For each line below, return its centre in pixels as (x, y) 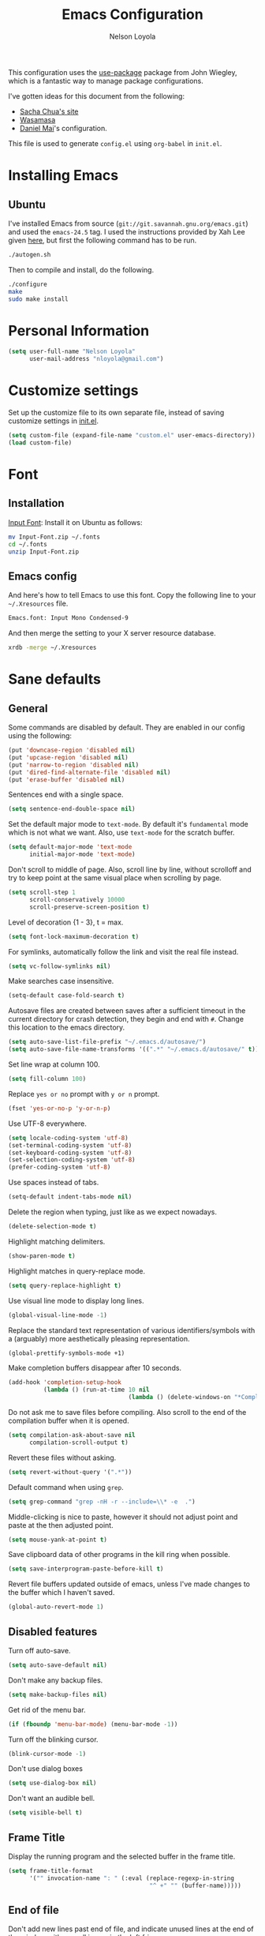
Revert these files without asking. (62, 1458)
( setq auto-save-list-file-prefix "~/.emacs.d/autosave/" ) (107, 1042)
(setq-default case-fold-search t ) (67, 996)
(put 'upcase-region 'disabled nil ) (68, 757)
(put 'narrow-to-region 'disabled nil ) (74, 765)
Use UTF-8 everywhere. (47, 1124)
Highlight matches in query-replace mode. (77, 1271)
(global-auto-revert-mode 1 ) (56, 1607)
